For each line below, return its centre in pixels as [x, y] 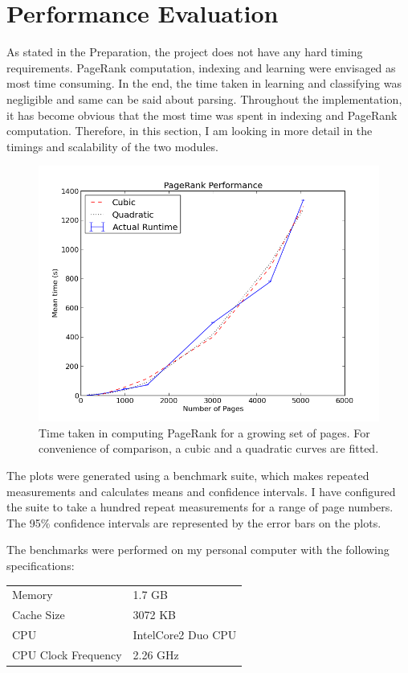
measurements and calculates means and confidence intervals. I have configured [201, 491]
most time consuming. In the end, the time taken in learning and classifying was [204, 83]
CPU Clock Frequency [67, 654]
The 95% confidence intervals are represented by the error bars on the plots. [194, 522]
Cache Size [39, 615]
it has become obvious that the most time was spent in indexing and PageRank [202, 115]
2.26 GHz [156, 654]
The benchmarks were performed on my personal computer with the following [198, 550]
